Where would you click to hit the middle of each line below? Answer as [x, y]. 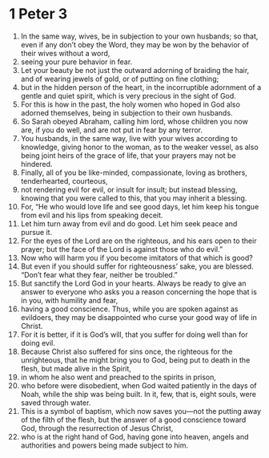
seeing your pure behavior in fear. [76, 62]
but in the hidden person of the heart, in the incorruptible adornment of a [141, 87]
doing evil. [38, 342]
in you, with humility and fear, [69, 300]
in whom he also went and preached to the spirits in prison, [118, 377]
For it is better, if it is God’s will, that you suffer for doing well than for [134, 334]
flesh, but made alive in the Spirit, [76, 368]
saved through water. [56, 403]
